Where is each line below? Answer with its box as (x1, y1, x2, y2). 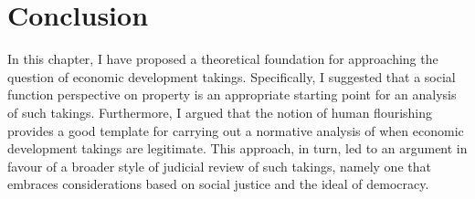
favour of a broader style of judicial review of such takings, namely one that (7, 156, 431, 175)
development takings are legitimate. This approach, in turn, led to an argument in (7, 139, 468, 158)
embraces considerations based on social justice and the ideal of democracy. (7, 174, 429, 194)
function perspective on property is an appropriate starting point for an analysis (7, 85, 457, 104)
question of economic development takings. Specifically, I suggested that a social (7, 67, 456, 86)
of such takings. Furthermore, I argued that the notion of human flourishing (7, 102, 433, 121)
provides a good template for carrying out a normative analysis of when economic (7, 120, 464, 140)
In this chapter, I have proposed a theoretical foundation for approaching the (7, 49, 438, 68)
